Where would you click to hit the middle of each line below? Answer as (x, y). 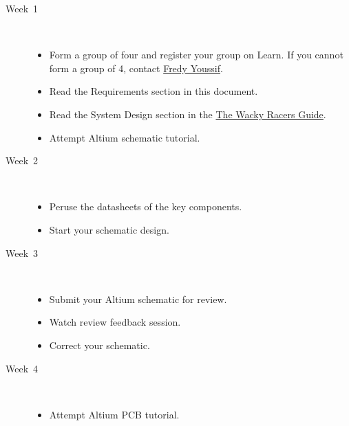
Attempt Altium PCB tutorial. (114, 414)
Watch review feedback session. (115, 322)
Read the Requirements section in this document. (154, 91)
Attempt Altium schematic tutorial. (125, 137)
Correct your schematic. (99, 345)
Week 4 (22, 368)
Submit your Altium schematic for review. (138, 299)
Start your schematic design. (109, 229)
